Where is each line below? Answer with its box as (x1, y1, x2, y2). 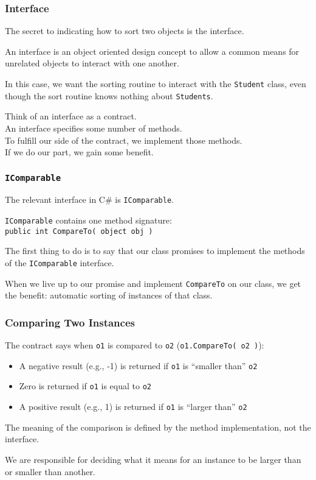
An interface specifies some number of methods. (5, 121, 182, 134)
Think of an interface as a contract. (5, 110, 137, 122)
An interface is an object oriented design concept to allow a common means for (5, 44, 300, 57)
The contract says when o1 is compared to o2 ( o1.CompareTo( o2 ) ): (5, 339, 264, 351)
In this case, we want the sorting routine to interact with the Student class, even (5, 77, 306, 90)
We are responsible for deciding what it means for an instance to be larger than (5, 453, 301, 465)
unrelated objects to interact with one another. (5, 57, 179, 69)
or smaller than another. (5, 465, 95, 478)
